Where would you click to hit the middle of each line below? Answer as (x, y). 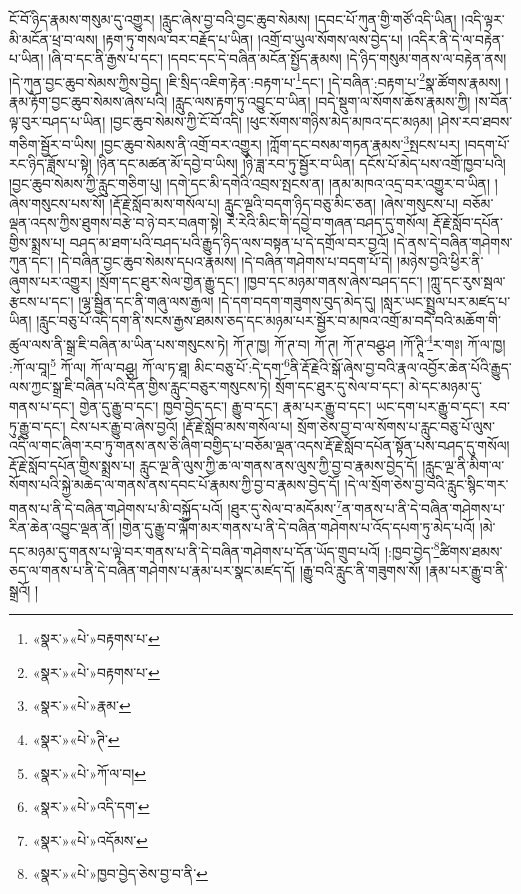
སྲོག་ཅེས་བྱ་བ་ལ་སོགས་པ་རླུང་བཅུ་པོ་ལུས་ (396, 425)
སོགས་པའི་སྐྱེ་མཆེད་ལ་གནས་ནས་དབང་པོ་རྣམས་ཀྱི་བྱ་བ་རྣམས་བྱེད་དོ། (174, 484)
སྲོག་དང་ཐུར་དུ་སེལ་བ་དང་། (340, 386)
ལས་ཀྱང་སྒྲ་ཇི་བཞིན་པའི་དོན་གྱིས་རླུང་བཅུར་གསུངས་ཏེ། (140, 386)
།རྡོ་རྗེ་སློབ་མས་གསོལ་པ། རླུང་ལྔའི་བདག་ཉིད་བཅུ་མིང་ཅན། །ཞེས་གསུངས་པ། (284, 202)
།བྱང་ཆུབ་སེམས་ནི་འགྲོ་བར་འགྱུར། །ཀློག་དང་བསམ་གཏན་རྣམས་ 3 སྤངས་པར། (280, 142)
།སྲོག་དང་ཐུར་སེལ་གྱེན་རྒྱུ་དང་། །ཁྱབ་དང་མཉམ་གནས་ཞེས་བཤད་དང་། (259, 281)
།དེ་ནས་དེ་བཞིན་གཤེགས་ (453, 241)
